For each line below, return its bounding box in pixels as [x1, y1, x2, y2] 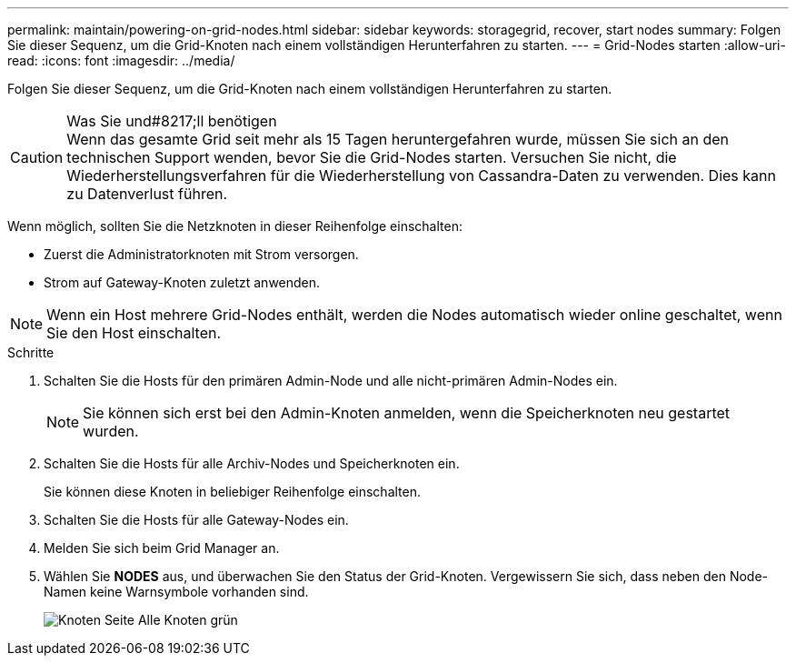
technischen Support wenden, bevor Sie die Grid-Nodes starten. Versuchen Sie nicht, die [66, 148, 677, 166]
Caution [10, 148, 64, 166]
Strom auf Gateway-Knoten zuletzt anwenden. [44, 275, 321, 290]
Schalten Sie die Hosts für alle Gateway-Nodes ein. [44, 512, 349, 527]
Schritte [7, 345, 55, 360]
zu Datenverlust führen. [66, 185, 228, 203]
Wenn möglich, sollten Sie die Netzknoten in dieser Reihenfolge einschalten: [7, 218, 463, 234]
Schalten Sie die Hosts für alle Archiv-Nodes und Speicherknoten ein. [44, 456, 460, 471]
